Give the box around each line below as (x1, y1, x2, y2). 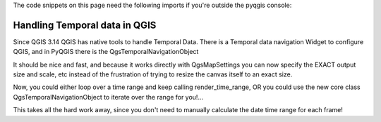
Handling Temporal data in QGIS (13, 19, 157, 31)
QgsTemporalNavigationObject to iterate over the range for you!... (13, 93, 204, 101)
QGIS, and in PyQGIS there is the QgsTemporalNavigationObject (13, 48, 199, 56)
